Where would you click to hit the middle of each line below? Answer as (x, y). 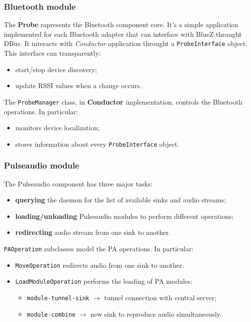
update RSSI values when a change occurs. (79, 85)
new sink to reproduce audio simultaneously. (156, 314)
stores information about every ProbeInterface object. (97, 144)
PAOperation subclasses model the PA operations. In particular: (99, 248)
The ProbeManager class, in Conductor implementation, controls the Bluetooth (123, 101)
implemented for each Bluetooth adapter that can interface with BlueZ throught (123, 34)
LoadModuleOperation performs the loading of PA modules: (104, 281)
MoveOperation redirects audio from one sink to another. (100, 265)
